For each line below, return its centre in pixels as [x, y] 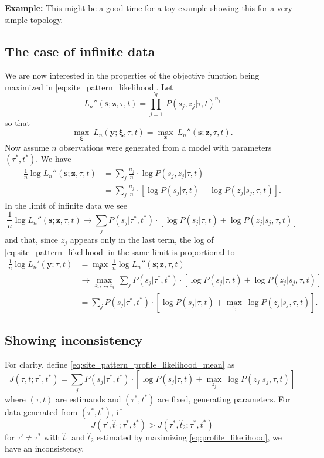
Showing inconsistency [74, 340]
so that [17, 122]
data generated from [41, 411]
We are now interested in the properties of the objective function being [132, 75]
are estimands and [88, 398]
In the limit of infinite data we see [66, 205]
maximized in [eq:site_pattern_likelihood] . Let [89, 86]
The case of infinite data [80, 51]
